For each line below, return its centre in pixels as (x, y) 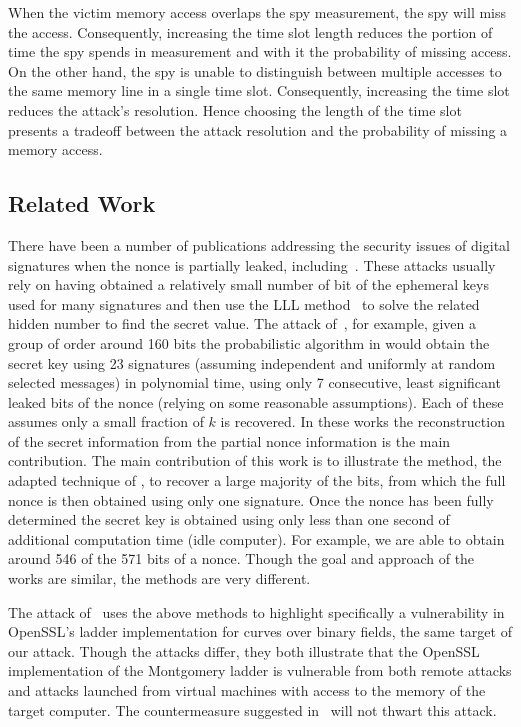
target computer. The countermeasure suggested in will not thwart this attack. (252, 709)
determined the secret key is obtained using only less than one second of (229, 519)
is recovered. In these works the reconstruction (362, 421)
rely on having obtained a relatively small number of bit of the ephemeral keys (248, 284)
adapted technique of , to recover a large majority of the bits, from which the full (257, 480)
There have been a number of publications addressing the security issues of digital (259, 244)
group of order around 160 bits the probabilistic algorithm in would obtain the (249, 342)
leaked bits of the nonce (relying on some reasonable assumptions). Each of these (256, 401)
